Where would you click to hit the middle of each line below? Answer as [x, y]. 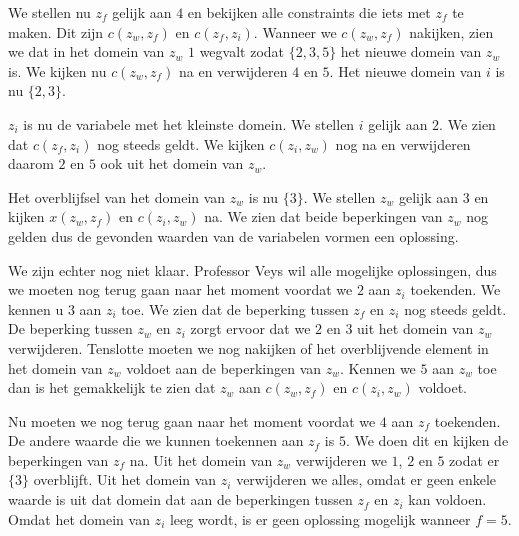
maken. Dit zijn [56, 31]
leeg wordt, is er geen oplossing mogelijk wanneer [320, 518]
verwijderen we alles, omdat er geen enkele [366, 479]
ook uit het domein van [172, 163]
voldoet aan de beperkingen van [224, 367]
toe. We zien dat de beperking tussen [235, 308]
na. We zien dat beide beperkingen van [323, 216]
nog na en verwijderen [403, 143]
